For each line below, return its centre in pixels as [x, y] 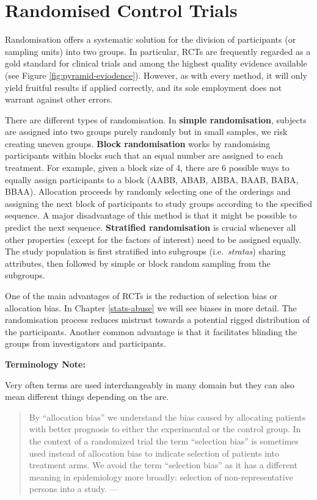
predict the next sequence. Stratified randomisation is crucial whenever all [151, 227]
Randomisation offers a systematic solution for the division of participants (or [151, 39]
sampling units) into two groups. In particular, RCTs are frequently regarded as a [158, 51]
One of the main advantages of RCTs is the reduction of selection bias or [141, 295]
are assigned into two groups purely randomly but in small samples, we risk [146, 132]
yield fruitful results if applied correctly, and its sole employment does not [144, 87]
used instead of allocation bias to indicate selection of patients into [154, 453]
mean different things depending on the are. [87, 397]
